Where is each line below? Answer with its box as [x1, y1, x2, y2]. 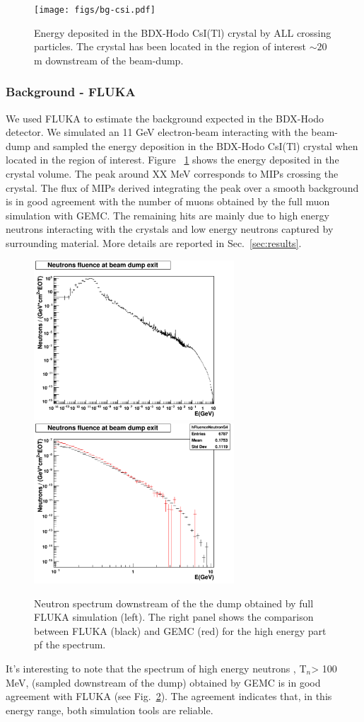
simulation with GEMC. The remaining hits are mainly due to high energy [6, 207, 329, 222]
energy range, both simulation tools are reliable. [6, 702, 213, 717]
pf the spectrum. [34, 637, 106, 652]
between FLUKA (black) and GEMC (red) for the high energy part [34, 623, 327, 638]
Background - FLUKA [6, 83, 136, 101]
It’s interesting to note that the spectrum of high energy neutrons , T [6, 660, 307, 675]
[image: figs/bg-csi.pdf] [34, 5, 155, 15]
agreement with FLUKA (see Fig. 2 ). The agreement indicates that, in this [6, 689, 332, 704]
